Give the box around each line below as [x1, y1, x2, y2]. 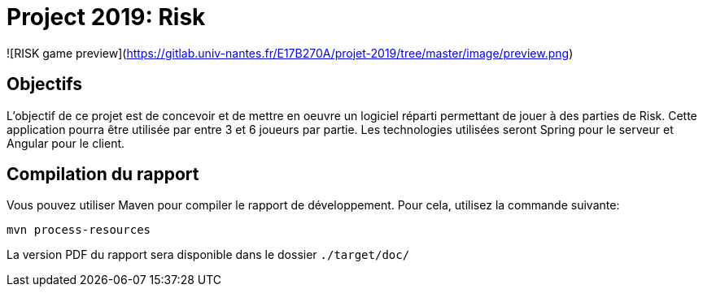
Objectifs [7, 74, 83, 95]
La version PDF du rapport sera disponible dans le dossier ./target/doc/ [7, 248, 410, 262]
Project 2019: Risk [7, 3, 206, 31]
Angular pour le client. [7, 136, 125, 150]
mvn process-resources [7, 223, 151, 237]
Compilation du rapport [7, 164, 199, 185]
